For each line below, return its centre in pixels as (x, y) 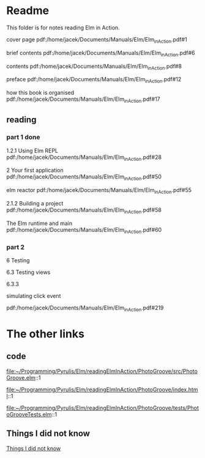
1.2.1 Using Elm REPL (32, 150)
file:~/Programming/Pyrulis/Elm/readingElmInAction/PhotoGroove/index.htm (102, 390)
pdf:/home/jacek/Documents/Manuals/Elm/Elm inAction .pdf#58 (84, 210)
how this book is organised (40, 93)
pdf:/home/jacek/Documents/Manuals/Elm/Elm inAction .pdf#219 (85, 308)
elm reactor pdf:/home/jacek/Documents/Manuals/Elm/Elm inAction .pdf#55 (99, 191)
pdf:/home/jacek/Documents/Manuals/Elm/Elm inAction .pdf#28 (84, 158)
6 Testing (18, 260)
